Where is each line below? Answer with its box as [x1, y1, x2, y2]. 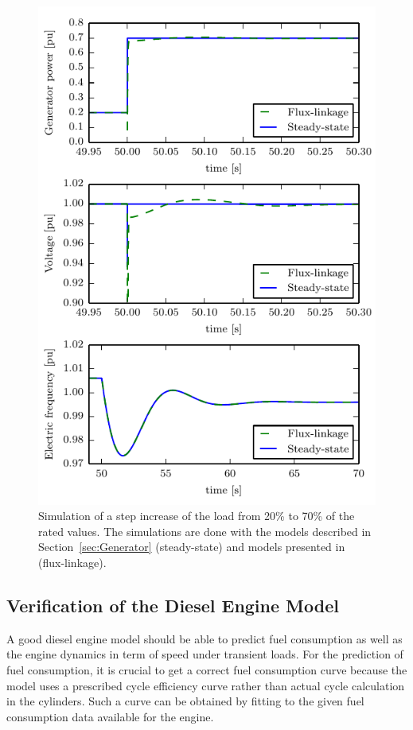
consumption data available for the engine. [6, 708, 214, 724]
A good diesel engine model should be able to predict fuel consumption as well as [6, 630, 403, 647]
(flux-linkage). [38, 554, 107, 571]
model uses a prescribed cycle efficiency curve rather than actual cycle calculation [6, 677, 405, 693]
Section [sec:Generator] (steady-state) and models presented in [38, 538, 345, 555]
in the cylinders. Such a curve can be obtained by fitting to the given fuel [6, 693, 364, 709]
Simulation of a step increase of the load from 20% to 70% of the [38, 507, 355, 524]
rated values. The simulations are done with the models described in [38, 522, 372, 539]
